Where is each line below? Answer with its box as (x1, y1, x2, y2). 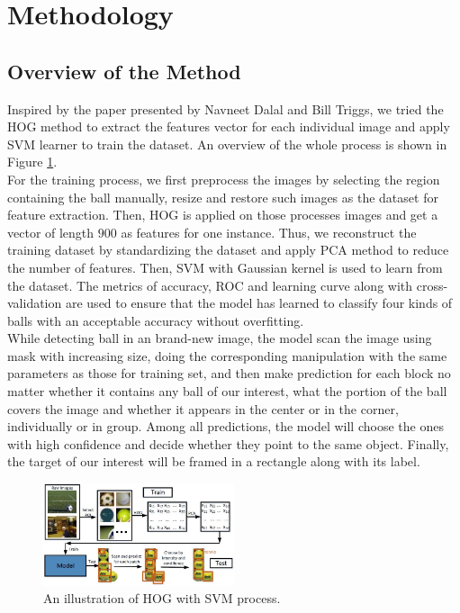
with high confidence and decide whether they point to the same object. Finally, (7, 434, 449, 453)
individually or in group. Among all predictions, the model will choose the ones (7, 417, 444, 436)
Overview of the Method (7, 57, 241, 85)
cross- (416, 275, 448, 294)
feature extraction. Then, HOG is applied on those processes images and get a (7, 205, 438, 224)
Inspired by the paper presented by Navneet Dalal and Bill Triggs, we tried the (7, 99, 444, 118)
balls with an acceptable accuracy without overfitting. (7, 311, 304, 329)
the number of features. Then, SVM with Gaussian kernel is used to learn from (7, 257, 443, 276)
